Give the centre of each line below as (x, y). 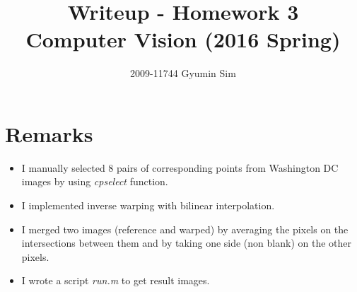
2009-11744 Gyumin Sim (183, 73)
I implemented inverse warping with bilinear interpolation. (148, 205)
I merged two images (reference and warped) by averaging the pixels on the (185, 229)
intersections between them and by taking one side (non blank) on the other (186, 243)
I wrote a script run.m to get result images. (116, 280)
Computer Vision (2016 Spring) (183, 39)
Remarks (49, 133)
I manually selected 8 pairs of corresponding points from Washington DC (180, 167)
